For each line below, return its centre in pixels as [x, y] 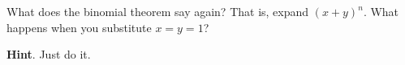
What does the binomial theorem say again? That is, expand [158, 11]
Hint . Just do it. [49, 54]
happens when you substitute [79, 27]
